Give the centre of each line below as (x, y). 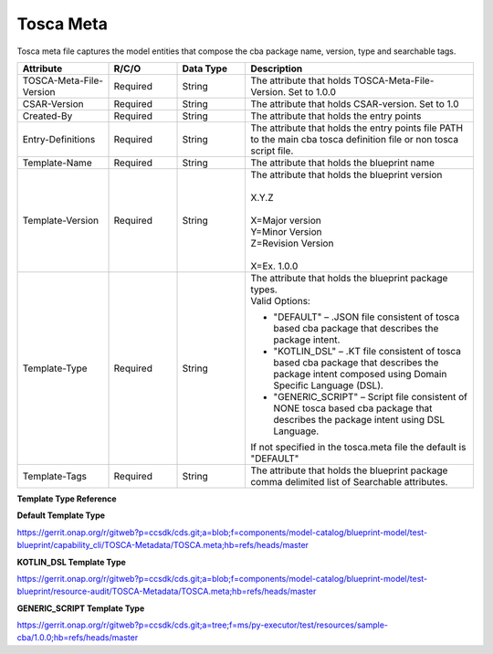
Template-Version (61, 220)
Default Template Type (61, 515)
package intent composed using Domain (360, 374)
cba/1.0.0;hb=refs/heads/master (78, 638)
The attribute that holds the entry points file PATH (357, 128)
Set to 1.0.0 (312, 91)
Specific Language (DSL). (328, 385)
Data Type (205, 69)
